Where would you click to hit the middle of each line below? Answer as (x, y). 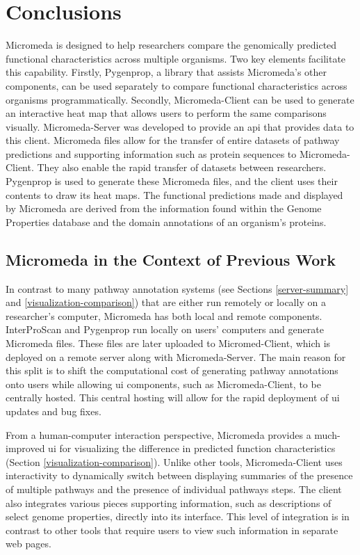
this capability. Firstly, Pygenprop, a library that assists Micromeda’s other (166, 72)
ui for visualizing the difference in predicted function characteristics (192, 448)
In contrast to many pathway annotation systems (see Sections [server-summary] (177, 288)
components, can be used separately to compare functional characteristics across (177, 85)
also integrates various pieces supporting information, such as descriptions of (169, 502)
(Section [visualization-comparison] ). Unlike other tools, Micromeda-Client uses (174, 461)
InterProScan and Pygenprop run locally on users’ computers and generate (165, 329)
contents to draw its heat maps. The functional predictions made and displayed (174, 194)
